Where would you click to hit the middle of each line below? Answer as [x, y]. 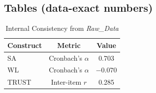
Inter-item [66, 82]
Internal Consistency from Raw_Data [62, 28]
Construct [25, 45]
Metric [69, 45]
